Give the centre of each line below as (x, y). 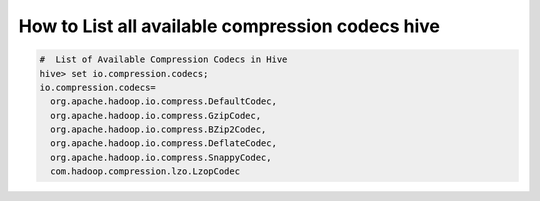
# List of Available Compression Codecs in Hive (163, 59)
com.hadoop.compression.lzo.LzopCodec (145, 171)
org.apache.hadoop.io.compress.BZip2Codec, (158, 129)
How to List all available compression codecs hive (229, 26)
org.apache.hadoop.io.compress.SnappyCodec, (161, 157)
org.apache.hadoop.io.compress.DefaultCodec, (163, 101)
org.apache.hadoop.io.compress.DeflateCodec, (163, 143)
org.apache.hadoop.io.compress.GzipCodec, (156, 115)
